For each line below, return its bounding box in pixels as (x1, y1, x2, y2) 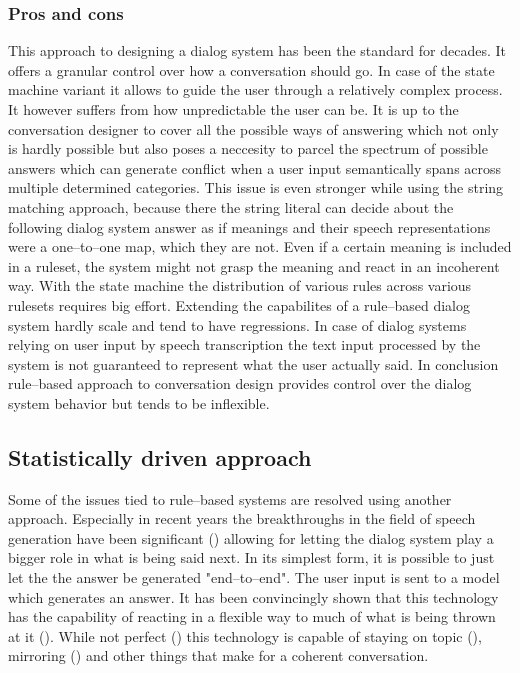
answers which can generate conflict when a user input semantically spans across (8, 157, 502, 178)
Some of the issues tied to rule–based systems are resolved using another (8, 488, 452, 509)
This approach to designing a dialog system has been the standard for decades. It (8, 40, 507, 61)
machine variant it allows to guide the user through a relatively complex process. (8, 79, 503, 100)
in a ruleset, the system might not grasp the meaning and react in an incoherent (8, 255, 500, 276)
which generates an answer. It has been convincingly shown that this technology (8, 586, 499, 607)
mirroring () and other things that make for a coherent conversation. (8, 645, 429, 666)
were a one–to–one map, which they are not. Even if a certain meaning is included (8, 236, 512, 257)
